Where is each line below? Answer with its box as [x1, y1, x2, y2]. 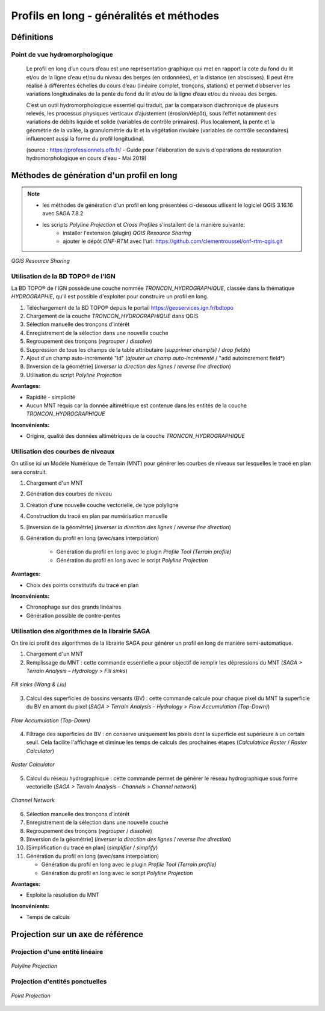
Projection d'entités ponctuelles [11, 977, 107, 986]
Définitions [11, 32, 54, 42]
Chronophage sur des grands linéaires [26, 603, 122, 610]
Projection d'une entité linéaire [11, 947, 104, 956]
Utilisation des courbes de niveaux [11, 447, 115, 455]
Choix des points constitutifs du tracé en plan [26, 581, 139, 589]
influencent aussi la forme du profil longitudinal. [26, 135, 144, 143]
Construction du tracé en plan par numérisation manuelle [26, 512, 168, 520]
